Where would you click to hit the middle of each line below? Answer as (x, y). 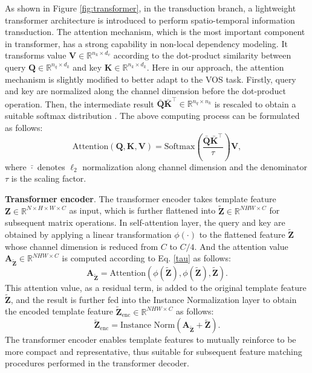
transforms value (36, 55)
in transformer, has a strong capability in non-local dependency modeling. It (146, 43)
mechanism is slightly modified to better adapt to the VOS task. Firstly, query (151, 79)
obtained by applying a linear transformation (88, 234)
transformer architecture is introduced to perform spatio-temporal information (150, 20)
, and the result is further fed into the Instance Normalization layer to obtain (154, 299)
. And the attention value (241, 246)
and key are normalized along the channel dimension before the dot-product (145, 91)
